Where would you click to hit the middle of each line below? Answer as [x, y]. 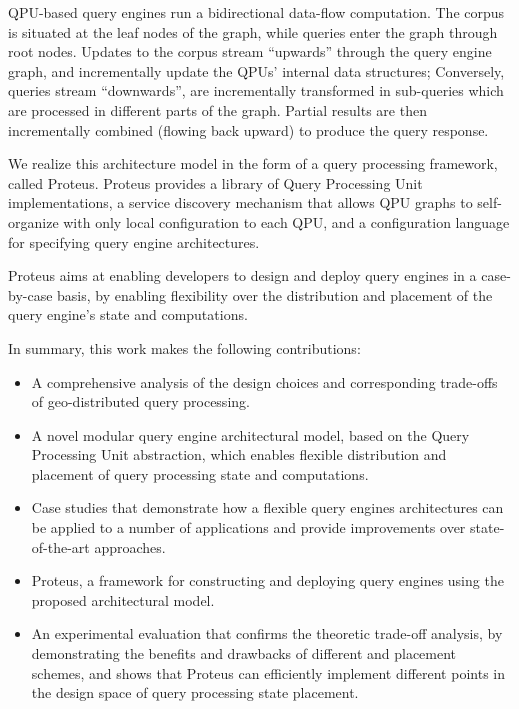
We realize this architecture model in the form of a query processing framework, [253, 163]
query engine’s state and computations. [128, 314]
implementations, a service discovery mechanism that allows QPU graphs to [240, 202]
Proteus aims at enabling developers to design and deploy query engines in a [242, 275]
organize [33, 221]
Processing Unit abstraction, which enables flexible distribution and [239, 454]
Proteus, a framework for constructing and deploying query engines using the [267, 580]
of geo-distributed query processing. [140, 401]
